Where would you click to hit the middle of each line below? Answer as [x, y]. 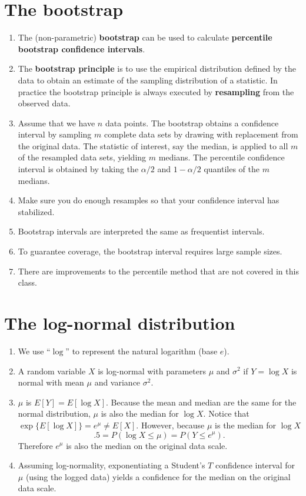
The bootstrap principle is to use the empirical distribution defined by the [157, 68]
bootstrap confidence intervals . [82, 48]
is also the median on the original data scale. [147, 445]
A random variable [52, 371]
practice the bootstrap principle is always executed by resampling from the [156, 91]
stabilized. [36, 211]
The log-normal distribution [120, 323]
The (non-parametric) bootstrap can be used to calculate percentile [145, 37]
